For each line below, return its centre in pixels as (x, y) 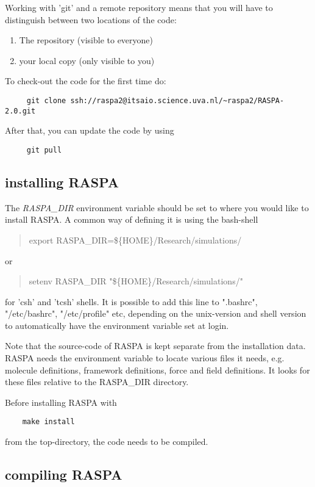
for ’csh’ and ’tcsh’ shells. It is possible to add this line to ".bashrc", (131, 301)
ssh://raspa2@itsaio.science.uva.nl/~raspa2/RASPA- (177, 100)
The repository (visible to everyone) (86, 40)
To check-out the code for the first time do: (86, 81)
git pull (44, 150)
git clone (46, 100)
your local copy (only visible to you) (87, 60)
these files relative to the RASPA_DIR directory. (97, 382)
